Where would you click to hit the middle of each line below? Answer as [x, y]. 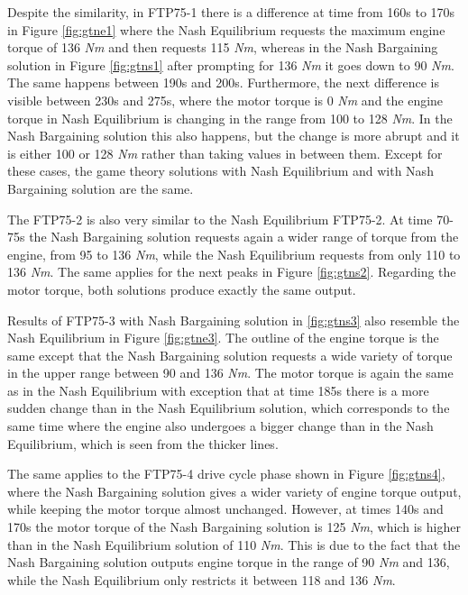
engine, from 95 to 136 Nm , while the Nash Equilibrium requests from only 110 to [234, 254]
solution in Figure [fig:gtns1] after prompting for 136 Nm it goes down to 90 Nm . [231, 64]
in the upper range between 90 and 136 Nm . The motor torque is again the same [230, 373]
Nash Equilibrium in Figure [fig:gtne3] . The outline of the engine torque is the [223, 338]
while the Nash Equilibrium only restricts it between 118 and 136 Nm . [202, 579]
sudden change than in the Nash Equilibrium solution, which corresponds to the [229, 408]
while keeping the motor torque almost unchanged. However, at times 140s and [225, 509]
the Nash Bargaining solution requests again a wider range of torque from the [244, 237]
